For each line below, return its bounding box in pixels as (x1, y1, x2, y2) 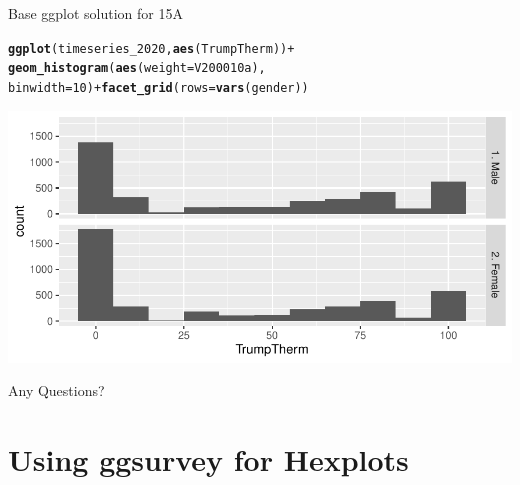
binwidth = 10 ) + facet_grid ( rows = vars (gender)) (8, 80, 309, 95)
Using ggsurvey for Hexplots (8, 438, 409, 479)
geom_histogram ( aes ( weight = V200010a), (8, 61, 266, 76)
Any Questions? (8, 380, 105, 401)
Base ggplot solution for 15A (8, 3, 183, 23)
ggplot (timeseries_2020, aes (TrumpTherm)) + (8, 41, 295, 56)
